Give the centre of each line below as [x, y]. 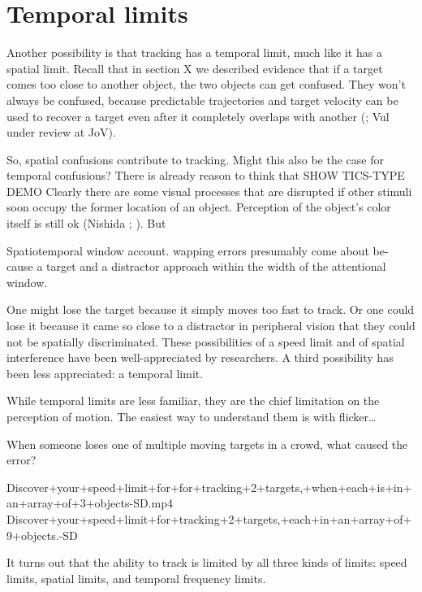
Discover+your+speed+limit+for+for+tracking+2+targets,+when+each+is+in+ [209, 487]
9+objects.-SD [42, 535]
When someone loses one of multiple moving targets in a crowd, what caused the [207, 444]
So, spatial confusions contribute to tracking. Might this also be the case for [195, 159]
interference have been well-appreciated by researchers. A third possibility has [200, 357]
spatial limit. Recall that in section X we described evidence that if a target [195, 68]
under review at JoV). [61, 132]
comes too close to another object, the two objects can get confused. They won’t [206, 84]
